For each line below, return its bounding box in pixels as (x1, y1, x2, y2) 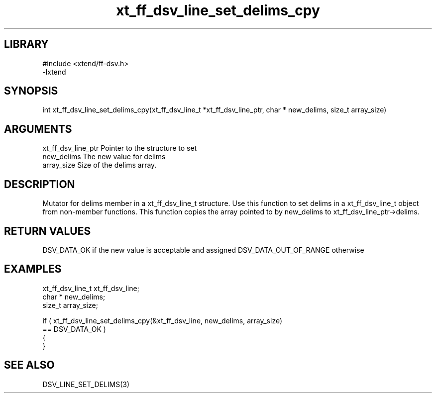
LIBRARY (4, 38, 49, 51)
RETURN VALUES (4, 224, 91, 237)
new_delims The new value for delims (42, 152, 166, 161)
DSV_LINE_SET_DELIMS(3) (42, 380, 130, 389)
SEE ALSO (4, 359, 55, 372)
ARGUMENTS (4, 122, 72, 135)
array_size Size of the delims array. (42, 161, 157, 170)
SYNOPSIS (4, 85, 58, 98)
